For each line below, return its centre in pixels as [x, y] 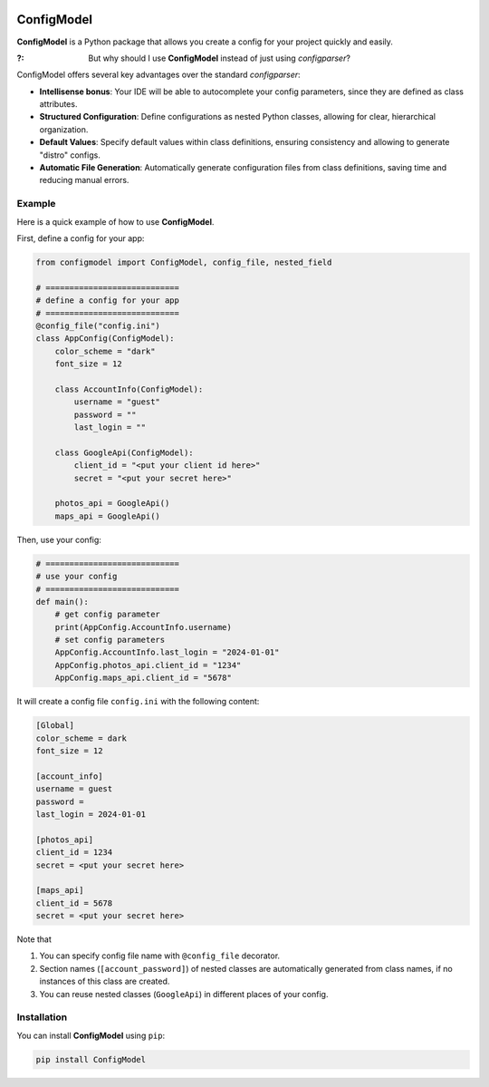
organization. [64, 129]
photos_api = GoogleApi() [112, 504]
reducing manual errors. [84, 180]
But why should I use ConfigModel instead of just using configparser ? [219, 58]
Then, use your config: [59, 539]
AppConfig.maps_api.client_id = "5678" [144, 678]
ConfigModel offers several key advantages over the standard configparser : [158, 75]
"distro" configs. [70, 155]
